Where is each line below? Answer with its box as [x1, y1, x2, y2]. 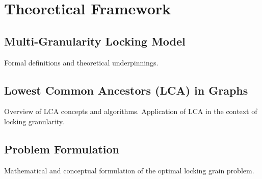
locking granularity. [4, 116, 64, 126]
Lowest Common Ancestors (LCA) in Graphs [4, 82, 248, 98]
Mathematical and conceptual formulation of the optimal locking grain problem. [4, 165, 254, 175]
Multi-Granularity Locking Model [4, 33, 186, 49]
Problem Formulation [4, 141, 119, 156]
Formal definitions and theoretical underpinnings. [4, 57, 159, 68]
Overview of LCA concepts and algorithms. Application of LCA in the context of [4, 106, 257, 117]
